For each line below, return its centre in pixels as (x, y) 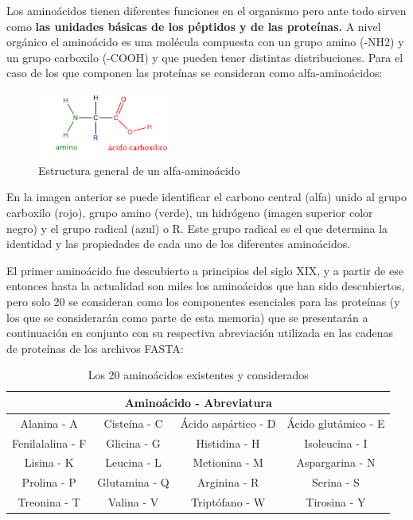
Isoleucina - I (336, 442)
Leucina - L (133, 462)
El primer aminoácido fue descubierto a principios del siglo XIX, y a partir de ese (205, 270)
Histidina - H (228, 442)
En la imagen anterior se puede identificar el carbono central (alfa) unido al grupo (206, 197)
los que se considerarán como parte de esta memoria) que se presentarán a (187, 317)
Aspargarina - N (336, 462)
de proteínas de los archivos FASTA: (95, 348)
